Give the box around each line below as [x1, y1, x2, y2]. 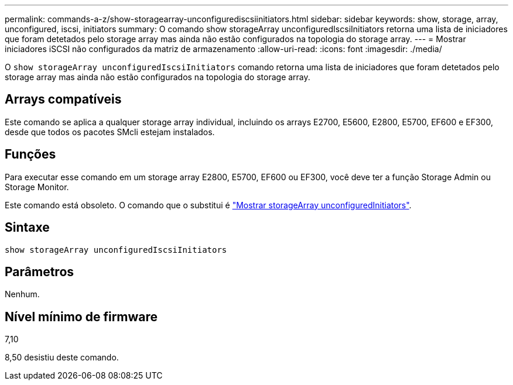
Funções [5, 147, 56, 162]
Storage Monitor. [5, 181, 69, 192]
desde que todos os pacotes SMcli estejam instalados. [5, 126, 215, 137]
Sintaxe [5, 220, 50, 235]
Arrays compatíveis [5, 92, 122, 107]
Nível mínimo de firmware [5, 309, 158, 324]
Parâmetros [5, 264, 74, 279]
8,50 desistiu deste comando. [5, 352, 119, 363]
